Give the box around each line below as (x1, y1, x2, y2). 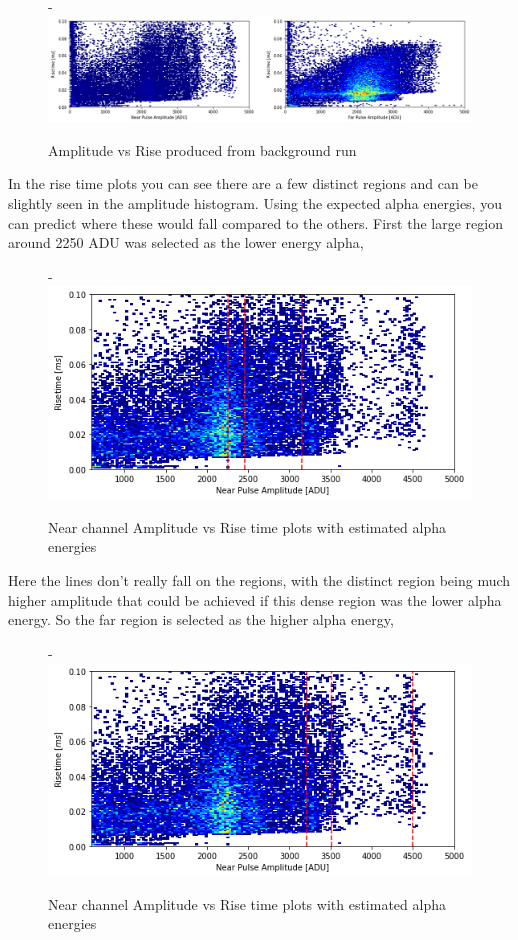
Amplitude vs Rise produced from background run (48, 139, 357, 160)
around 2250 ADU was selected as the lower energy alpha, (8, 232, 364, 253)
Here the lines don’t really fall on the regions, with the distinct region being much (8, 569, 511, 590)
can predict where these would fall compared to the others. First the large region (8, 212, 503, 233)
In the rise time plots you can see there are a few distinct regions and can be (8, 173, 478, 194)
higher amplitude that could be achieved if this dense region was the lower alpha (8, 589, 502, 610)
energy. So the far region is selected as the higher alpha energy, (8, 609, 394, 630)
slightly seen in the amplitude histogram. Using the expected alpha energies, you (8, 192, 502, 213)
